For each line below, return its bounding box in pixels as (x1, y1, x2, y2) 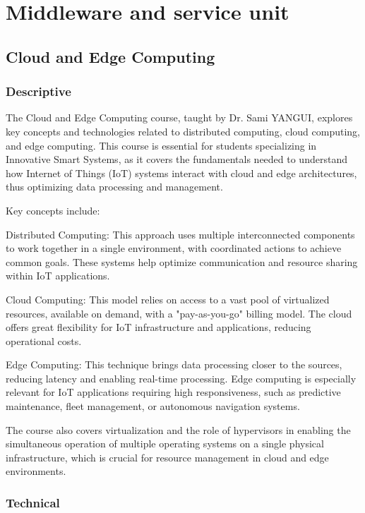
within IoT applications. (6, 268, 110, 283)
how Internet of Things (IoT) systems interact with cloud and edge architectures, (6, 165, 357, 180)
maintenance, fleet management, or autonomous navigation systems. (6, 399, 300, 414)
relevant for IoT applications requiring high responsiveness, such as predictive (6, 385, 341, 399)
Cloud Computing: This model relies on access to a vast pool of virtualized (6, 291, 330, 306)
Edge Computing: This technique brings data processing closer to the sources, (6, 357, 342, 372)
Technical (6, 493, 60, 511)
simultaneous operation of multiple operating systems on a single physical (6, 436, 324, 451)
